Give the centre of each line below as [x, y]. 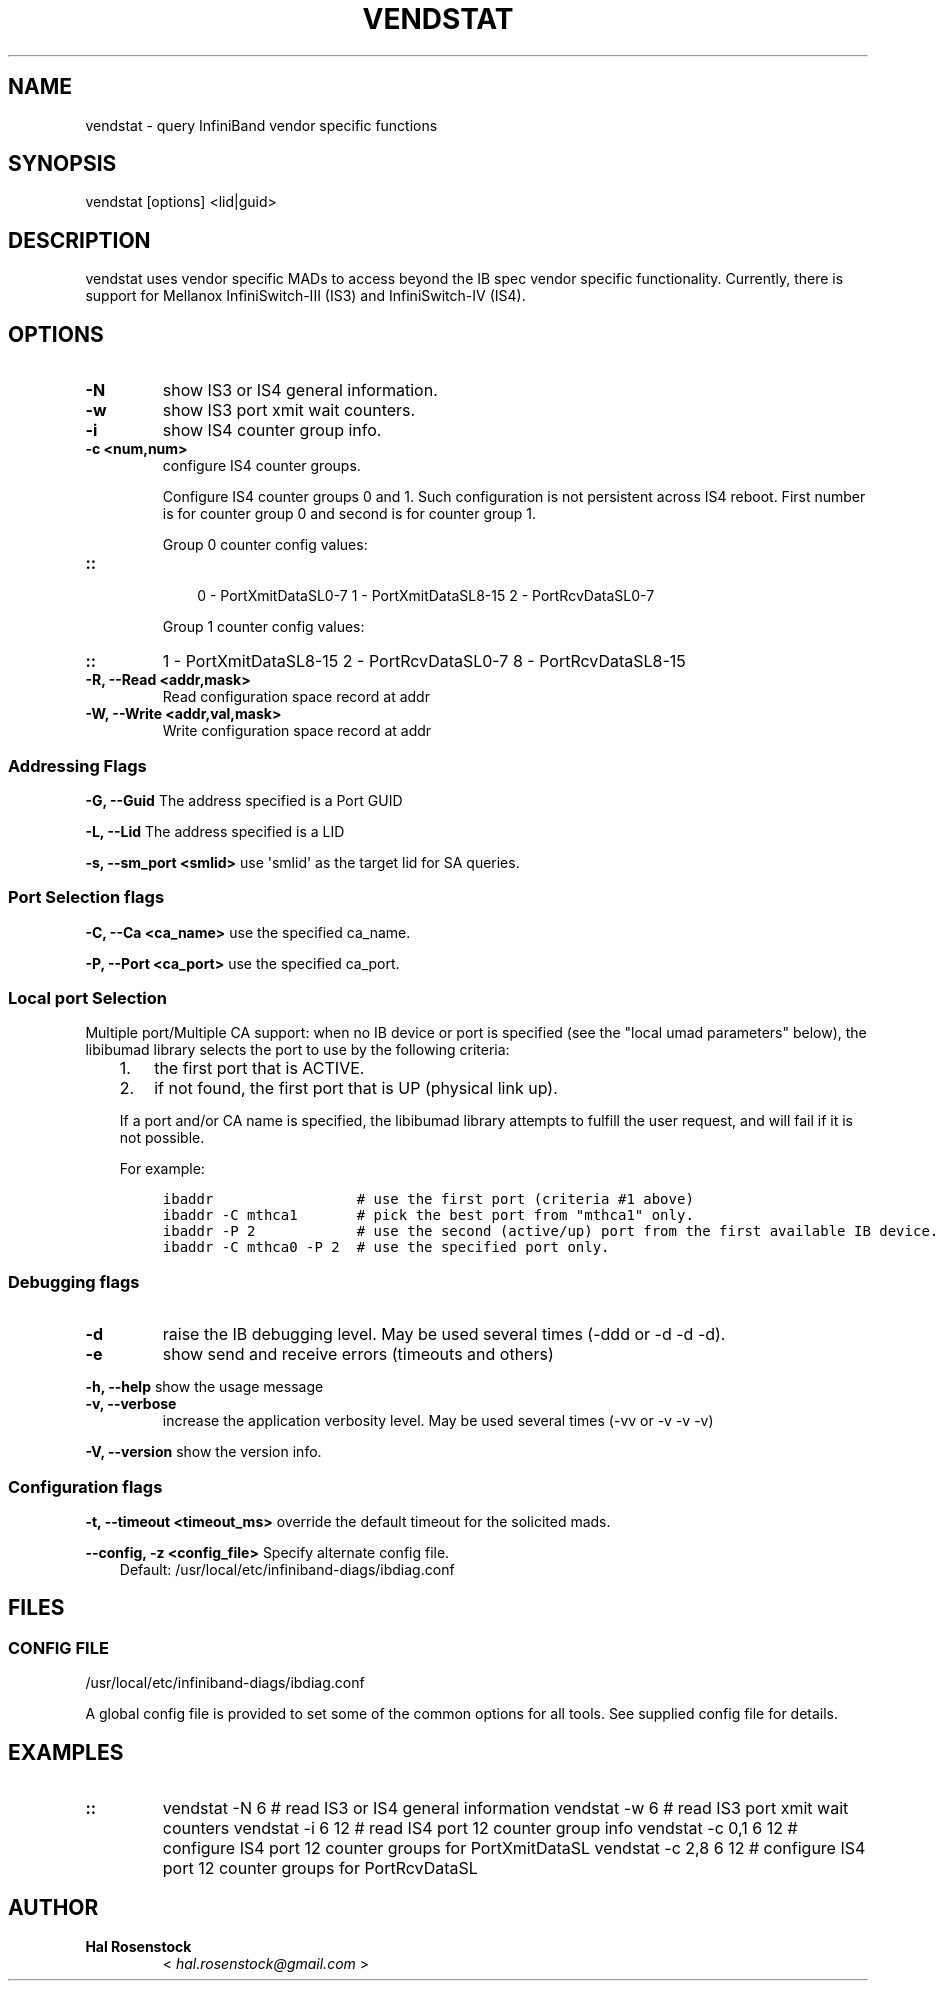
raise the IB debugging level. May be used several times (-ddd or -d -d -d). [444, 1334]
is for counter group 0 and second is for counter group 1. [349, 514]
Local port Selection [87, 998]
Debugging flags [74, 1281]
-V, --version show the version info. [203, 1452]
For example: [162, 1169]
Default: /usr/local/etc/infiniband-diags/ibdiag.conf [287, 1569]
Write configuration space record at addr [297, 731]
